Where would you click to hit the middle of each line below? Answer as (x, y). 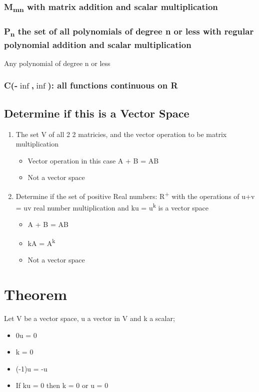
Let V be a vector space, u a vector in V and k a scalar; (89, 318)
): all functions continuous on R (113, 85)
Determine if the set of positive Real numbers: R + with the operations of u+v (135, 195)
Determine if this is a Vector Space (97, 113)
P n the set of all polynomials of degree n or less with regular (129, 32)
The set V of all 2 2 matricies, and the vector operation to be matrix (121, 134)
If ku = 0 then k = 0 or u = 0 (62, 385)
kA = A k (41, 242)
